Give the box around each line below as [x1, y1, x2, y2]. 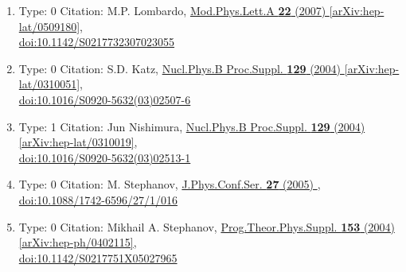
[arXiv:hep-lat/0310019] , [18, 134, 138, 150]
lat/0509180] [18, 17, 80, 34]
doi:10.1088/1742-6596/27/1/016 [18, 191, 178, 208]
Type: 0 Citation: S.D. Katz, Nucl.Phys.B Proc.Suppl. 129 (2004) [18, 60, 342, 76]
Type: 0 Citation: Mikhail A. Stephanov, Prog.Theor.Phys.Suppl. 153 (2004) [18, 218, 395, 235]
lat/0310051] [18, 76, 80, 92]
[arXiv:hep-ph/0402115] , [18, 234, 137, 251]
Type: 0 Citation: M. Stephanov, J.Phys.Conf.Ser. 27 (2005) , [18, 176, 321, 192]
